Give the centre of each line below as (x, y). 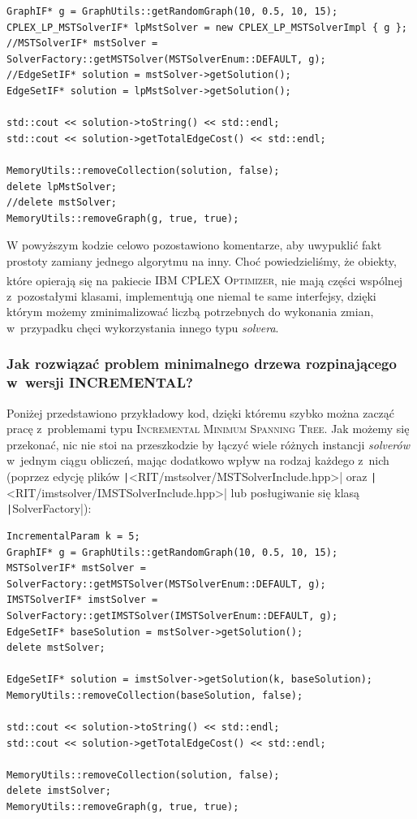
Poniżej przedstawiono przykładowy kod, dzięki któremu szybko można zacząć (201, 412)
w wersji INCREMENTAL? (100, 382)
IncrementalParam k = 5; (73, 536)
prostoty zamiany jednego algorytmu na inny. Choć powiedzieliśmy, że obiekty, (202, 260)
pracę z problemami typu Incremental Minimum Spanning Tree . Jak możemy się (208, 429)
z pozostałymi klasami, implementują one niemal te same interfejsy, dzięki (191, 295)
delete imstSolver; (59, 791)
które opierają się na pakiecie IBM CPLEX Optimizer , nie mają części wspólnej (205, 280)
